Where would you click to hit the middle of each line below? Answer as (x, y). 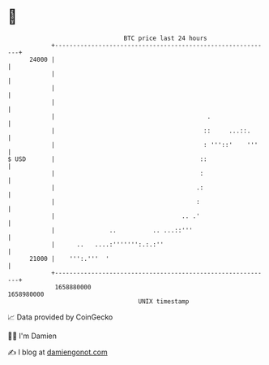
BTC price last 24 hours (165, 38)
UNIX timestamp (164, 301)
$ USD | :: (107, 159)
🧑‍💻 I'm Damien (32, 336)
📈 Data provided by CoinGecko (60, 317)
